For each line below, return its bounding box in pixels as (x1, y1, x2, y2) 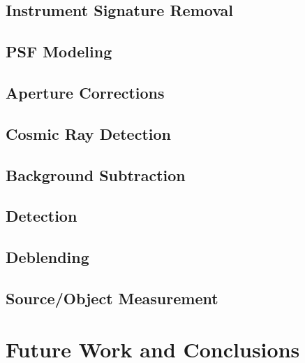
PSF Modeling (6, 41, 112, 62)
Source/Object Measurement (6, 287, 218, 308)
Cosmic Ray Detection (6, 122, 171, 144)
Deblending (6, 246, 89, 268)
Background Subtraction (6, 164, 186, 185)
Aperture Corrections (6, 81, 165, 103)
